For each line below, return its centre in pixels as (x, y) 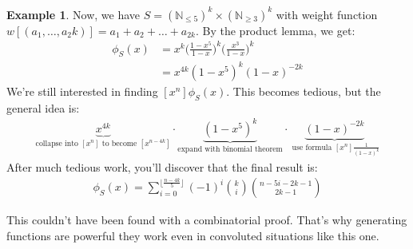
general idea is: (43, 107)
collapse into (57, 143)
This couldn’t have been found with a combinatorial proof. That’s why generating (207, 220)
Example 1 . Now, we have (73, 14)
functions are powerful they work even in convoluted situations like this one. (193, 235)
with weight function (327, 14)
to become (119, 143)
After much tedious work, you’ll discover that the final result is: (162, 166)
